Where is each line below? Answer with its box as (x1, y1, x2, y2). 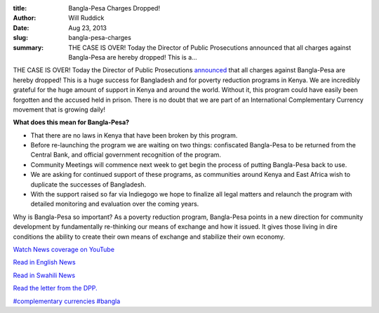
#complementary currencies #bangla (13, 297, 121, 305)
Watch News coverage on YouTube (13, 245, 115, 253)
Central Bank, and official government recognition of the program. (30, 151, 221, 159)
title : (13, 4, 27, 12)
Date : (13, 23, 29, 32)
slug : (13, 34, 28, 42)
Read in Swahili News (13, 271, 76, 279)
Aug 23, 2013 (68, 23, 107, 32)
